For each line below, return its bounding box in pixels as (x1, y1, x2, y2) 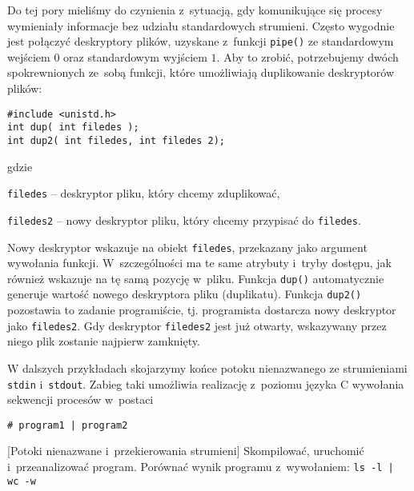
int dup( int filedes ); (7, 122, 139, 134)
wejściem (7, 48, 50, 65)
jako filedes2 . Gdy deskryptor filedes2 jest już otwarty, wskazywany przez (7, 317, 387, 333)
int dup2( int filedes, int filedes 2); (7, 134, 226, 146)
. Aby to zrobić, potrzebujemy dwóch (216, 48, 399, 65)
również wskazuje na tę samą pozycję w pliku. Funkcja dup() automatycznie (7, 269, 384, 286)
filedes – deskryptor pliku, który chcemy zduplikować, (7, 185, 280, 202)
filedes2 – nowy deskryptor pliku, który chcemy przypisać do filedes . (7, 211, 361, 228)
